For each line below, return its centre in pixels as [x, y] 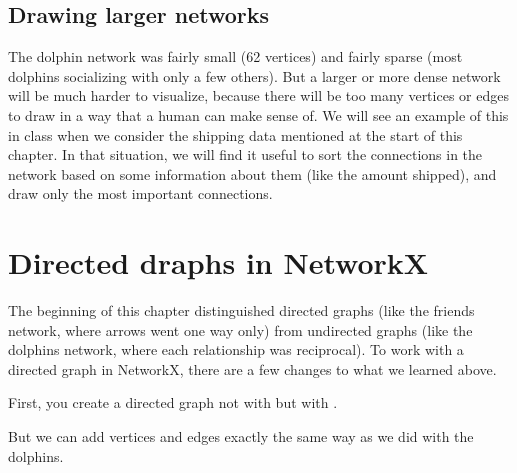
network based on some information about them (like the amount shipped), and [252, 173]
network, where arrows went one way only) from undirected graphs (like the [240, 329]
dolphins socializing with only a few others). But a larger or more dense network [254, 75]
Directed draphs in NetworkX [218, 262]
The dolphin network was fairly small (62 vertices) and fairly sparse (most [235, 56]
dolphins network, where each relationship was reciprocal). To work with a [236, 349]
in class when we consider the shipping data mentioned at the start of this [235, 134]
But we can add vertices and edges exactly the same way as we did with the [241, 436]
